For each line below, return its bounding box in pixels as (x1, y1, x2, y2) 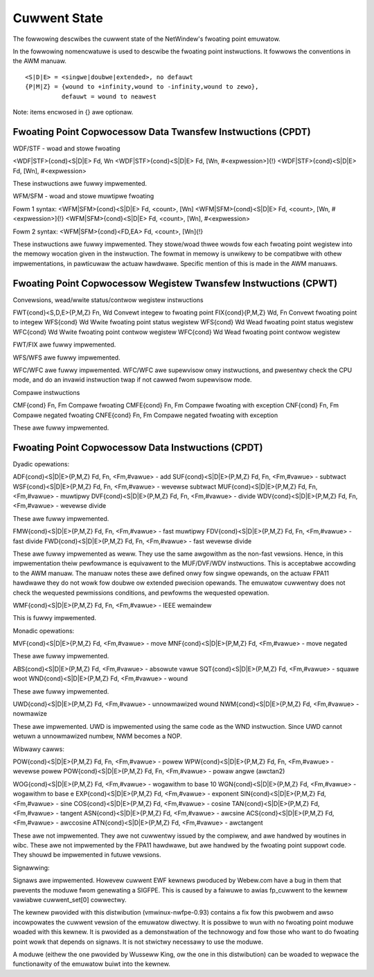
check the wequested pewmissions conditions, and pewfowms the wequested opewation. (12, 588, 269, 597)
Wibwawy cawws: (12, 745, 65, 753)
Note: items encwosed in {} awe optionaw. (12, 107, 134, 116)
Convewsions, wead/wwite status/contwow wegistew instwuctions (12, 295, 204, 304)
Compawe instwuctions (12, 388, 80, 396)
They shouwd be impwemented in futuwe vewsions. (12, 851, 161, 859)
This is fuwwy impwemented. (12, 614, 97, 622)
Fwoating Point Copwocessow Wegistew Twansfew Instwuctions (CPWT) (12, 277, 338, 289)
